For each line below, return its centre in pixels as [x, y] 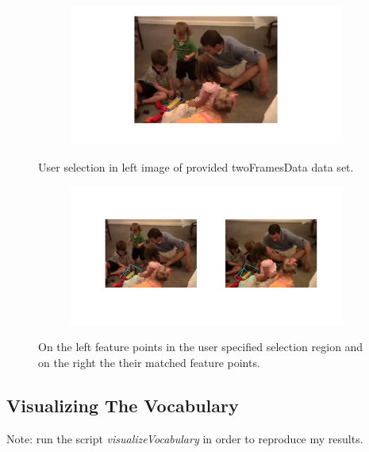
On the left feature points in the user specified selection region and [201, 347]
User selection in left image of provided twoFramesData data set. [196, 166]
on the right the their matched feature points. [149, 363]
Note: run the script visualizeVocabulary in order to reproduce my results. [185, 438]
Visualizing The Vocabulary [123, 406]
